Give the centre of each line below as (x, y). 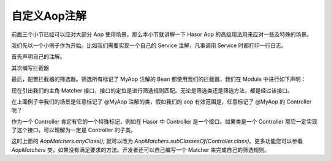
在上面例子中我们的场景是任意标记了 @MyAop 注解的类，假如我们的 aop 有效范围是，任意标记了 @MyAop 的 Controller (162, 102)
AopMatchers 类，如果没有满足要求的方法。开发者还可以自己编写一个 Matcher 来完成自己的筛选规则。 (140, 149)
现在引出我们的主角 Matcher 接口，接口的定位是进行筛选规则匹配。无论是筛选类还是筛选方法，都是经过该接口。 (152, 90)
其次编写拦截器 (30, 68)
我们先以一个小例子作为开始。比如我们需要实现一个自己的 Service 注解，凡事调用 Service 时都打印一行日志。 (149, 45)
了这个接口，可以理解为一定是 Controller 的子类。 (74, 130)
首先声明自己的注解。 (38, 57)
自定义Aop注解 (49, 16)
